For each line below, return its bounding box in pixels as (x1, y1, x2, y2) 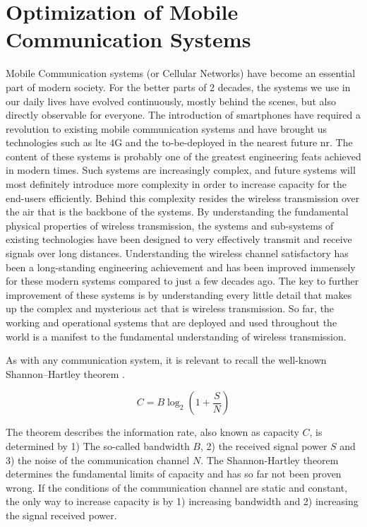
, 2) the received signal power (200, 438, 327, 453)
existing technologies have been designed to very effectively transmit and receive (6, 232, 352, 247)
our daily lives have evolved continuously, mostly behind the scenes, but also (6, 93, 336, 108)
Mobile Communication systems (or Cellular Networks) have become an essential (6, 66, 356, 81)
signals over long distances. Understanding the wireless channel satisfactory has (6, 246, 349, 261)
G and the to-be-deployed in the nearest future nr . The (114, 135, 353, 150)
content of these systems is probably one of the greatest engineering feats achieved (6, 148, 361, 163)
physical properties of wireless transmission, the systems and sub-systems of (6, 218, 334, 232)
